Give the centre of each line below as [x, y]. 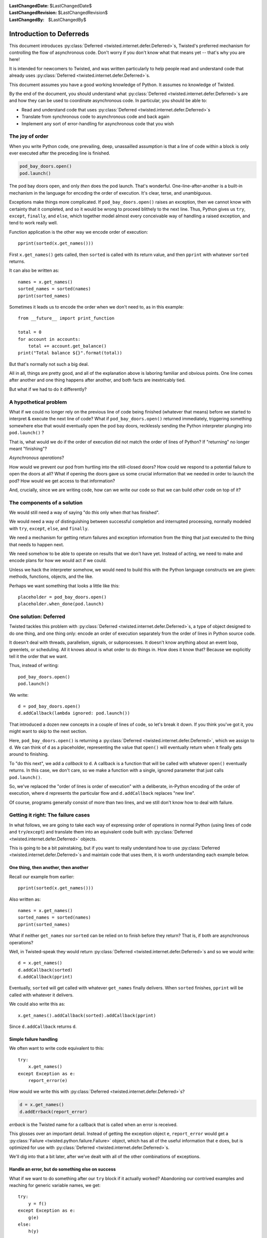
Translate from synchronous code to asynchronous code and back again [96, 117]
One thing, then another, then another [49, 868]
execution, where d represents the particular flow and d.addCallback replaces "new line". [102, 793]
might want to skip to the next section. [48, 731]
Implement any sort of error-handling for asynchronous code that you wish [98, 123]
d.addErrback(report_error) [53, 1111]
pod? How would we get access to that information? [62, 481]
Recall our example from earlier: [42, 877]
